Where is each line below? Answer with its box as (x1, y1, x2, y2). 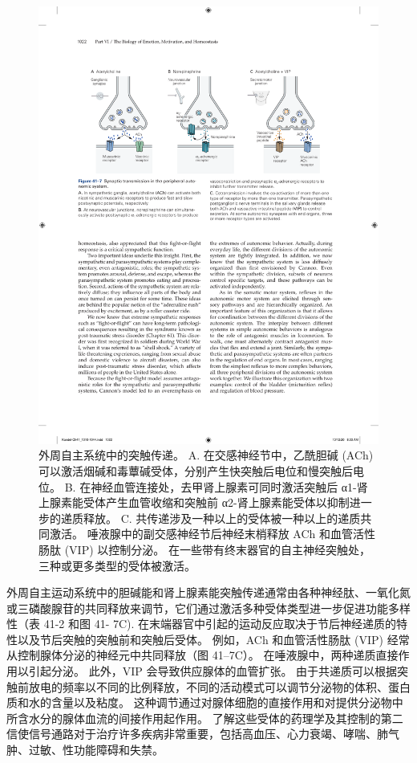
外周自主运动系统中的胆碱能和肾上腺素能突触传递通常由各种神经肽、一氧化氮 (6, 584, 411, 601)
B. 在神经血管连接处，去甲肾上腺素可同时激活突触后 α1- (64, 478, 357, 495)
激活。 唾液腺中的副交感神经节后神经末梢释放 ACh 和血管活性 (49, 525, 375, 542)
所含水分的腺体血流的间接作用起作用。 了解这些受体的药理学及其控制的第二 (6, 709, 403, 726)
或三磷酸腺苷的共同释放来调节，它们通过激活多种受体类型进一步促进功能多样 (6, 599, 411, 616)
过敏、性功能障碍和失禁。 (28, 741, 164, 758)
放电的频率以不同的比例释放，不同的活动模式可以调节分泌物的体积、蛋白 (28, 678, 411, 695)
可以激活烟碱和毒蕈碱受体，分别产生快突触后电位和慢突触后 (38, 462, 353, 479)
